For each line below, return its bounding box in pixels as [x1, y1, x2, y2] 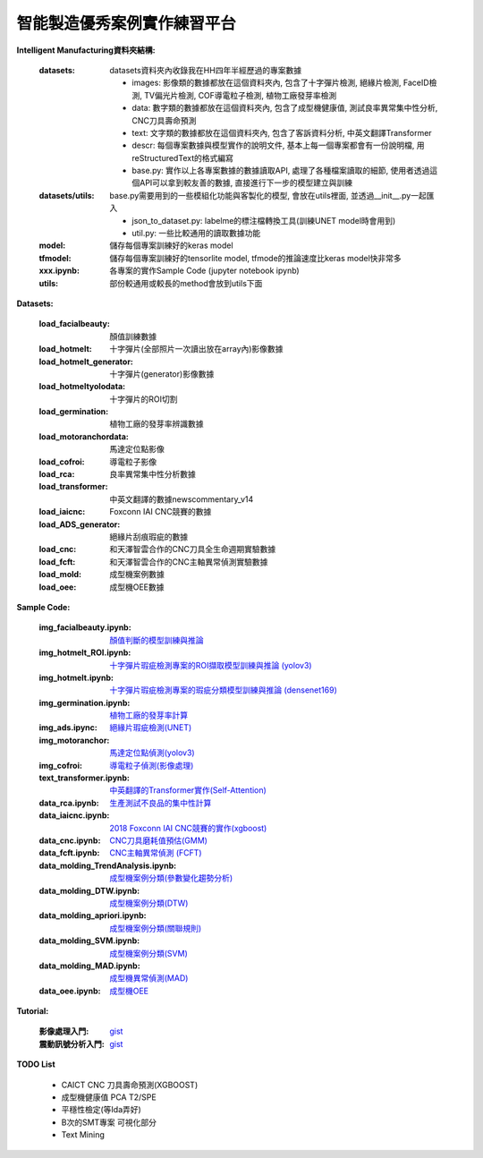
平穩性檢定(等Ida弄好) [61, 1104, 142, 1115]
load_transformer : [38, 481, 108, 492]
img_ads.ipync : [38, 722, 97, 733]
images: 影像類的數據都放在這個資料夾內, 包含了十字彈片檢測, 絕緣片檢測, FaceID [131, 77, 429, 89]
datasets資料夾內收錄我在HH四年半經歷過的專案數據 [109, 64, 302, 75]
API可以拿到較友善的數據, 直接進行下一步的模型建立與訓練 [139, 177, 353, 188]
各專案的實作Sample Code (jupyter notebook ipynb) [109, 265, 300, 277]
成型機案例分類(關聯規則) [109, 923, 202, 933]
